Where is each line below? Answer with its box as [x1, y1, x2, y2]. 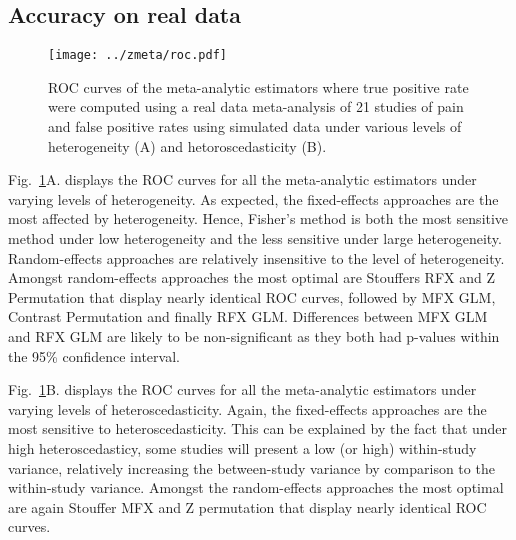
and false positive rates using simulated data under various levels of [48, 116, 462, 137]
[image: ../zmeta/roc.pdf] [48, 48, 227, 63]
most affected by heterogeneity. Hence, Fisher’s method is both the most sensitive [8, 208, 509, 229]
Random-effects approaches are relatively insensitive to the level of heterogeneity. [8, 247, 505, 268]
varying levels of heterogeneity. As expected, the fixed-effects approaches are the [8, 188, 499, 209]
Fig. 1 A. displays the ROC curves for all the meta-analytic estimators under [8, 169, 477, 190]
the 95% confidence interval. [8, 345, 180, 366]
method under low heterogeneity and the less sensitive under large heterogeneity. [8, 228, 502, 249]
